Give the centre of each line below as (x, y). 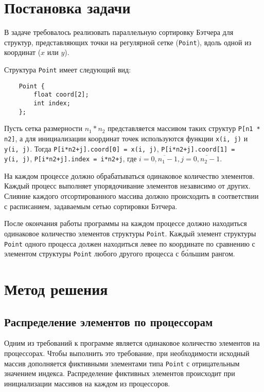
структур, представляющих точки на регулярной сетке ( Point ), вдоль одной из (128, 42)
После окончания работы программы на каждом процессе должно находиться (126, 223)
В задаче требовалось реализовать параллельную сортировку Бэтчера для (119, 32)
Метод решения (56, 289)
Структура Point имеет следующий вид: (68, 69)
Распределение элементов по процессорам (109, 321)
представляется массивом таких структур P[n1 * (184, 128)
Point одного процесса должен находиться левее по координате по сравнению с (130, 243)
